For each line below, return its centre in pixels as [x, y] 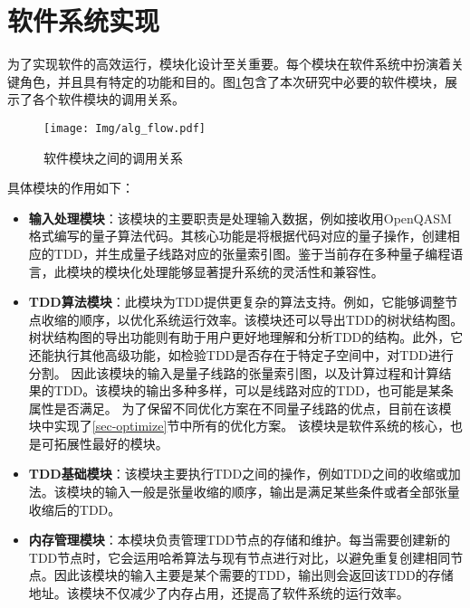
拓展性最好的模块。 [111, 443]
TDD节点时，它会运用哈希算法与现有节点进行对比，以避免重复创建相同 [240, 557]
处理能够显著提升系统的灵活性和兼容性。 [263, 271]
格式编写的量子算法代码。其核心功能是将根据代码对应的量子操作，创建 [238, 236]
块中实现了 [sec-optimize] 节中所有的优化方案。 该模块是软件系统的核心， [239, 426]
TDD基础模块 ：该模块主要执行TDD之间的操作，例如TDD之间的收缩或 [238, 474]
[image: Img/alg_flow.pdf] [125, 128]
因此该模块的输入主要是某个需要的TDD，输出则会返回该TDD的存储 [254, 575]
